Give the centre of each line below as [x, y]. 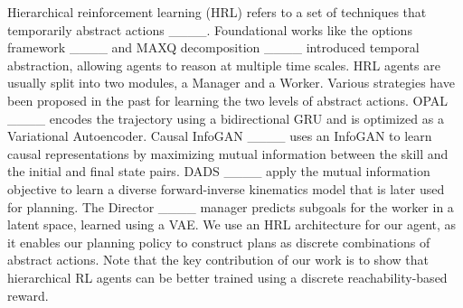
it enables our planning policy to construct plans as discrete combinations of [219, 242]
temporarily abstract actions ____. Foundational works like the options [210, 29]
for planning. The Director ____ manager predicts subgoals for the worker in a [231, 206]
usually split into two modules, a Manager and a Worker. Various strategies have [231, 83]
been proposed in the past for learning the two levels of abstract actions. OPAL [228, 100]
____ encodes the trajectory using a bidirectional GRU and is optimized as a [226, 118]
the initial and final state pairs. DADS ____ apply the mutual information [219, 171]
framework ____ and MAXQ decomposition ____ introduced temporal [213, 47]
